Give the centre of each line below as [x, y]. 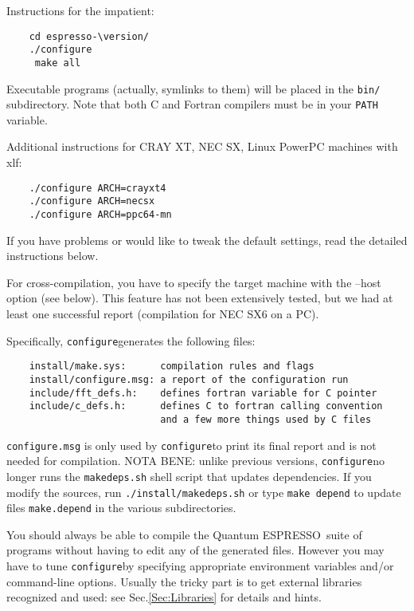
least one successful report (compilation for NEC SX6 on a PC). [163, 313]
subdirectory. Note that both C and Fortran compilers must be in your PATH [192, 104]
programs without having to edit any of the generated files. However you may [195, 550]
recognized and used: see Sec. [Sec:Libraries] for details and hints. [164, 597]
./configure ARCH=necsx [92, 201]
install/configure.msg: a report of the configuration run [189, 379]
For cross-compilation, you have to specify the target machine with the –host [194, 282]
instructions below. [53, 256]
